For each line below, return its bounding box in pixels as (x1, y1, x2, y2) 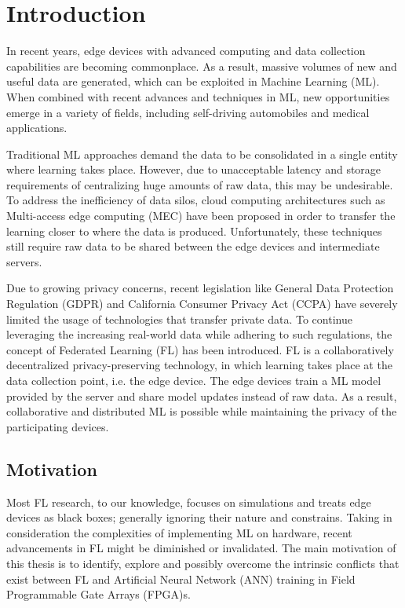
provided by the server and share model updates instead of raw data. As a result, (6, 387, 397, 404)
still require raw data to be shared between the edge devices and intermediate (6, 238, 380, 255)
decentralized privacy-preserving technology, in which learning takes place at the (6, 357, 392, 373)
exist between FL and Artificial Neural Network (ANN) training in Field (6, 570, 356, 587)
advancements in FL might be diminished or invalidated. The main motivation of (6, 540, 396, 556)
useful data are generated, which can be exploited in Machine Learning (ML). (6, 73, 380, 90)
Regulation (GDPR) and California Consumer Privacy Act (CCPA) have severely (6, 295, 398, 312)
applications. (6, 119, 67, 136)
